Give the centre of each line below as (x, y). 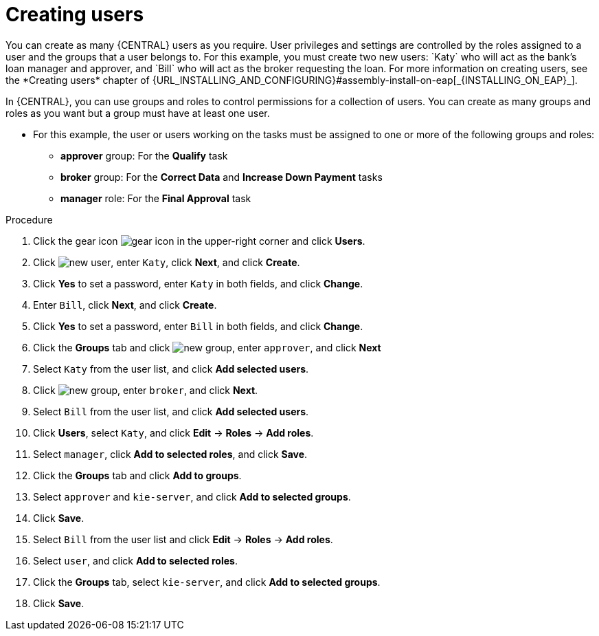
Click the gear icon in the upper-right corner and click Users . (199, 241)
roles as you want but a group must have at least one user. (138, 113)
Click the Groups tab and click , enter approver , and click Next (207, 347)
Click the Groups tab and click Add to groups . (137, 475)
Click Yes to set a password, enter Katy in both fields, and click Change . (198, 283)
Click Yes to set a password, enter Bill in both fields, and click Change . (198, 326)
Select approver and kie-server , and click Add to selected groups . (192, 496)
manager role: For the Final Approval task (156, 198)
